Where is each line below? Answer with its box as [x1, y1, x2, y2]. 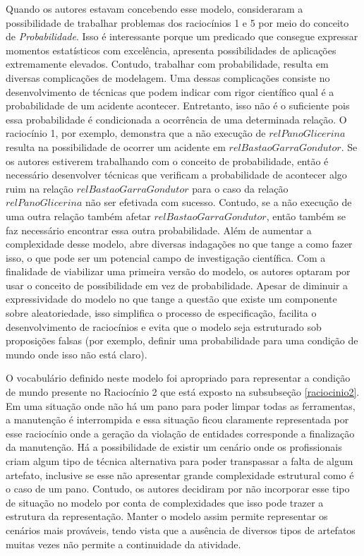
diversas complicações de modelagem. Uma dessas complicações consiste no [6, 70, 330, 85]
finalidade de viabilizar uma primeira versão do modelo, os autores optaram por [6, 264, 351, 279]
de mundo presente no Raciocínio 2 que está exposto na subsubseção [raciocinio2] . [6, 385, 360, 399]
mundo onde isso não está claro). [6, 346, 147, 361]
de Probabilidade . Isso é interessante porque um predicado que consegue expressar [6, 29, 358, 44]
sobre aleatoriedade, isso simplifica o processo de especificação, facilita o [6, 306, 317, 320]
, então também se [266, 208, 346, 223]
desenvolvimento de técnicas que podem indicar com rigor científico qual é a [6, 84, 334, 99]
